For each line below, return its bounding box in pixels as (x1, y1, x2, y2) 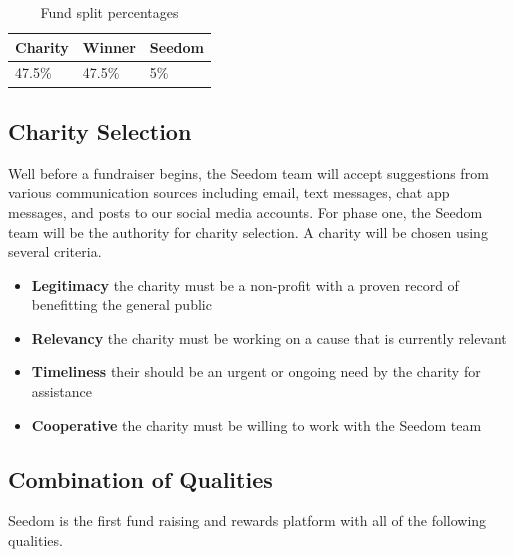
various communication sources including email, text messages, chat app (8, 182, 450, 203)
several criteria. (8, 241, 102, 262)
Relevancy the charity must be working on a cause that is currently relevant (31, 327, 507, 348)
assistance (31, 381, 92, 402)
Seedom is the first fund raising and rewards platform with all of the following (8, 510, 487, 531)
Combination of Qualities (8, 463, 273, 494)
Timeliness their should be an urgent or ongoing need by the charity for (31, 361, 481, 382)
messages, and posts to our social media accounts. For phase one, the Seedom (8, 201, 483, 222)
